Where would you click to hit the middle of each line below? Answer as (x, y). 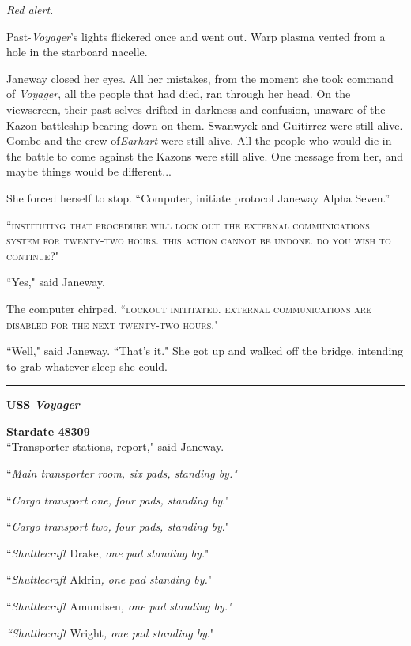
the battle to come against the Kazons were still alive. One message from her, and (205, 155)
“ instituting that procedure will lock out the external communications (188, 224)
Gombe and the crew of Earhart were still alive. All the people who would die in (199, 140)
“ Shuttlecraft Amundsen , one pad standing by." (119, 606)
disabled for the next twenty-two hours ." (113, 324)
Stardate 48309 (48, 431)
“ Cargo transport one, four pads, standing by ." (118, 499)
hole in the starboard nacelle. (77, 52)
